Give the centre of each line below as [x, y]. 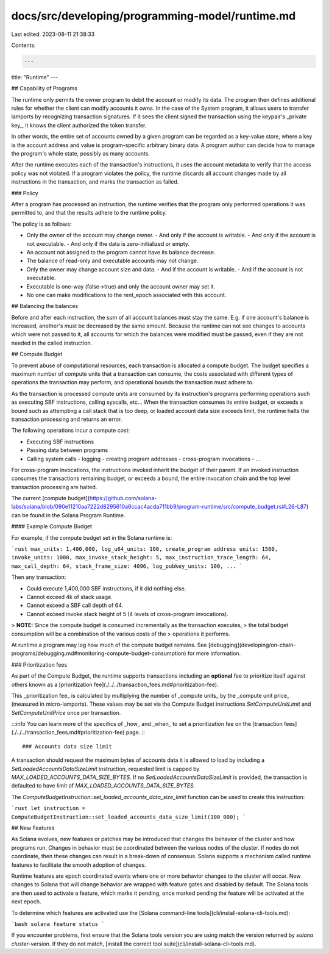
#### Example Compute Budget [52, 526]
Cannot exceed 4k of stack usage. [69, 597]
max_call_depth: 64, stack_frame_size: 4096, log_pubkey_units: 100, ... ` [127, 566]
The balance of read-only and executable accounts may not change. [112, 261]
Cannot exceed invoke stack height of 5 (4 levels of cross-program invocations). [127, 614]
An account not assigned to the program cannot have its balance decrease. [121, 252]
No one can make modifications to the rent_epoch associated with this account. [126, 295]
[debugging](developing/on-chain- [252, 645]
